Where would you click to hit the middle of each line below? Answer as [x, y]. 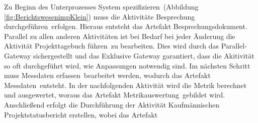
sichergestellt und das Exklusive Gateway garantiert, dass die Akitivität [144, 55]
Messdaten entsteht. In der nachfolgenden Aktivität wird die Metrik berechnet [125, 85]
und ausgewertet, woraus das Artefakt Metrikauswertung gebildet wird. [115, 95]
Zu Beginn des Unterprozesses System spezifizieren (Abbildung [101, 6]
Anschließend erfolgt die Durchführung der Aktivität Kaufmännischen [112, 104]
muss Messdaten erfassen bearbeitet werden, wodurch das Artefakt [107, 75]
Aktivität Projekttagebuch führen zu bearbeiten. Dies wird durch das [112, 46]
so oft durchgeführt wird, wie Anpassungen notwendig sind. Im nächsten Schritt [127, 65]
